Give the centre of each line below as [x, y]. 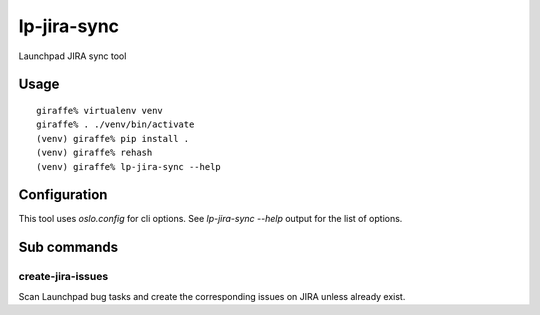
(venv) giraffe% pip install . [113, 138]
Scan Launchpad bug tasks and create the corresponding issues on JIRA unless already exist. [212, 296]
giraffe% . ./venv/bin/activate [115, 124]
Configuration [63, 195]
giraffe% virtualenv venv [100, 110]
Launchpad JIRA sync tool [72, 56]
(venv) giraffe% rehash [94, 153]
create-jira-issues [63, 277]
